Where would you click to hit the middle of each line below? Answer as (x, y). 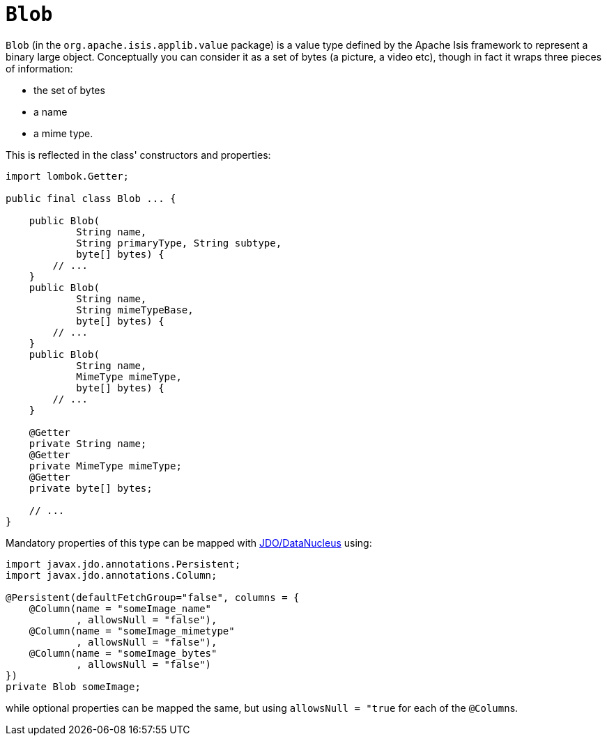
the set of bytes (69, 90)
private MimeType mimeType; (105, 466)
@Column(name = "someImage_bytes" (123, 653)
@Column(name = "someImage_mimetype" (132, 631)
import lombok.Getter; (68, 176)
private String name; (88, 443)
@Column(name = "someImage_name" (120, 608)
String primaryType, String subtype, (179, 243)
